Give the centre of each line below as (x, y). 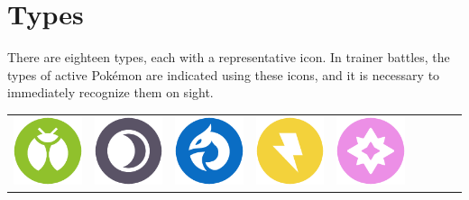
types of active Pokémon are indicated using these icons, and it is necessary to (224, 74)
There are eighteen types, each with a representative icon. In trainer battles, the (229, 57)
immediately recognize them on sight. (110, 92)
